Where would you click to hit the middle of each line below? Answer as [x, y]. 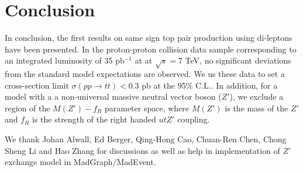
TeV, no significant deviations [238, 60]
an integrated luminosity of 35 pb [65, 60]
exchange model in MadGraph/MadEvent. [80, 162]
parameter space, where [147, 108]
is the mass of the [256, 108]
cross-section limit [37, 85]
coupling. [194, 119]
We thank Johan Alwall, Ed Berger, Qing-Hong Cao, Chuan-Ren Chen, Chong [146, 139]
